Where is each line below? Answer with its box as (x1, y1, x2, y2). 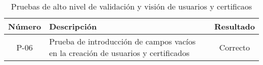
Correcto (219, 41, 250, 53)
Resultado (214, 20, 255, 32)
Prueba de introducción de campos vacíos (49, 35, 196, 47)
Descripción (49, 20, 97, 32)
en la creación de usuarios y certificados (49, 47, 190, 58)
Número (8, 20, 41, 32)
